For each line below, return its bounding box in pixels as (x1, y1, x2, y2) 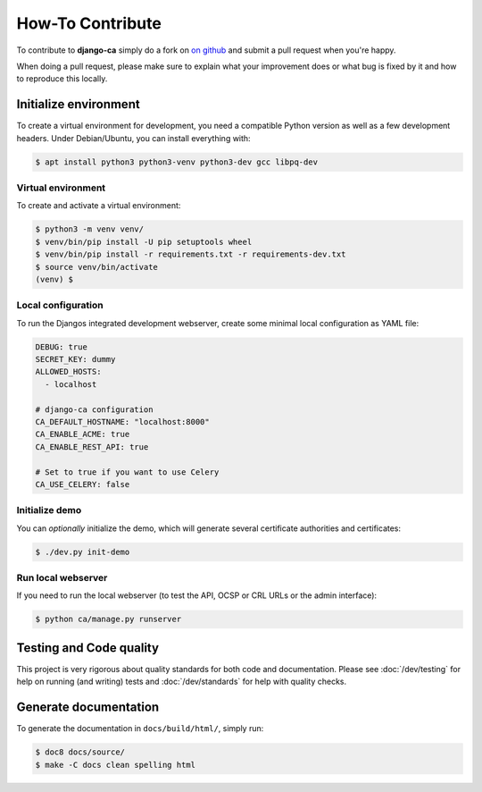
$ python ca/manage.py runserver (35, 614, 182, 625)
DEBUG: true (35, 341, 88, 352)
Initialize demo (16, 504, 82, 517)
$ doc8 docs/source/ (35, 747, 125, 757)
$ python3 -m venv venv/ (35, 224, 145, 234)
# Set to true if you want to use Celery (35, 467, 220, 477)
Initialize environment (16, 97, 140, 112)
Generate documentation (16, 700, 160, 715)
